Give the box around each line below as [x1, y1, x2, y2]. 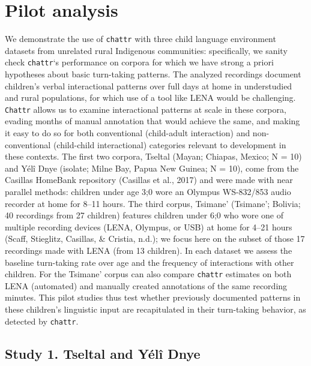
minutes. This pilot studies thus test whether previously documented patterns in [5, 291, 301, 304]
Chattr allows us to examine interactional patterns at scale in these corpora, [5, 103, 286, 115]
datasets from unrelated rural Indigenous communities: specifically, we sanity [5, 44, 288, 56]
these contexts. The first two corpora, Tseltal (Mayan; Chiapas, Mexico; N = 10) [5, 150, 302, 163]
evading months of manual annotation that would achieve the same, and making [5, 115, 300, 127]
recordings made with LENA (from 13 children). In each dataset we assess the [5, 244, 292, 256]
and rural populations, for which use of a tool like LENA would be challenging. [5, 91, 296, 104]
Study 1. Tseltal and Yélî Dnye [5, 344, 201, 362]
